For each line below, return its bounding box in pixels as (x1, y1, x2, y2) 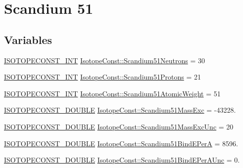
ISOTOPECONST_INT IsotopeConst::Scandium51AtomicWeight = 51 (4, 88, 221, 98)
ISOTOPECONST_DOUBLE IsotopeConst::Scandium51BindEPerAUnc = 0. (4, 155, 240, 165)
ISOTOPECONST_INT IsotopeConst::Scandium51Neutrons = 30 (4, 55, 205, 65)
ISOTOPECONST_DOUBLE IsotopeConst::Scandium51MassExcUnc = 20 (4, 121, 234, 131)
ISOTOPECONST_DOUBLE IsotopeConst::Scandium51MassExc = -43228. (4, 105, 236, 115)
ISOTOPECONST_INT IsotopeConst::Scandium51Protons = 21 (4, 72, 201, 82)
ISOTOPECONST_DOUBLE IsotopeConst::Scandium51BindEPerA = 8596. (4, 138, 238, 148)
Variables (4, 32, 52, 47)
